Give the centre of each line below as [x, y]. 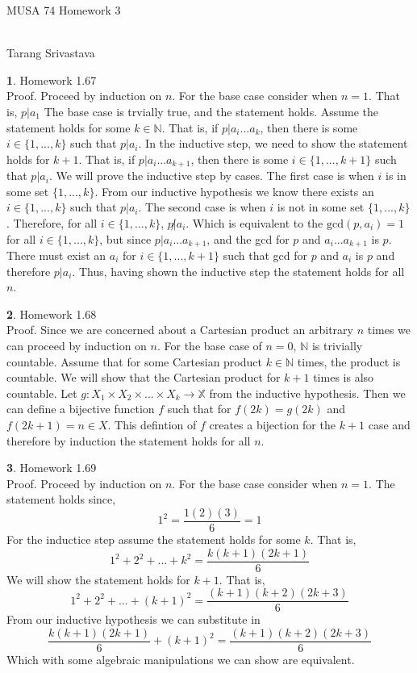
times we [389, 330]
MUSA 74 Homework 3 [64, 10]
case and [389, 424]
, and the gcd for [248, 238]
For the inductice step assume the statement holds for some [154, 539]
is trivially [337, 345]
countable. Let [42, 393]
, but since [125, 238]
